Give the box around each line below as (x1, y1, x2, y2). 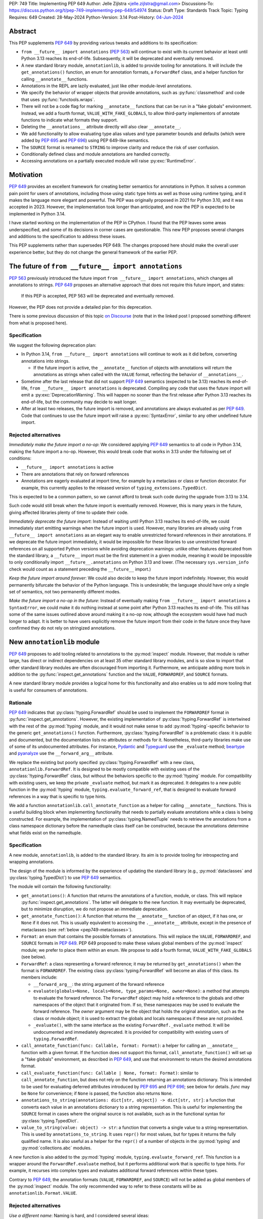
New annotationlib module (9, 638, 100, 646)
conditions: (9, 455, 32, 461)
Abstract (9, 27, 37, 35)
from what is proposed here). (9, 320, 68, 326)
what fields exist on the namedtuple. (9, 829, 82, 836)
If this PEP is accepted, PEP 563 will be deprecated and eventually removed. (21, 293, 175, 299)
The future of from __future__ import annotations (9, 262, 183, 270)
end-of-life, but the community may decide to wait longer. (21, 399, 137, 405)
